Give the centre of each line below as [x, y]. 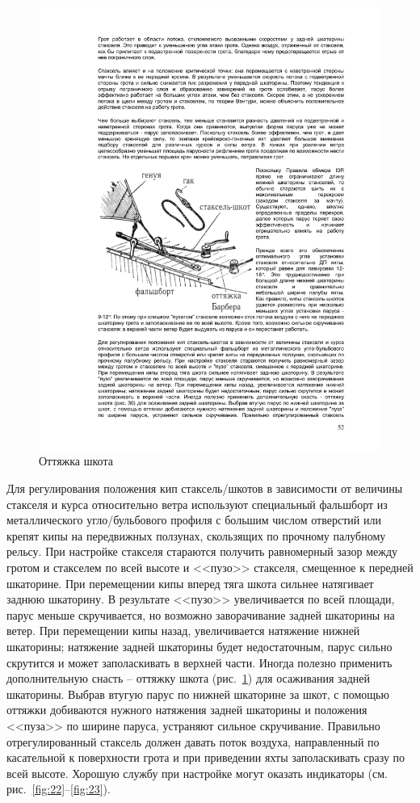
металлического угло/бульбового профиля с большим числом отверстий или [194, 520]
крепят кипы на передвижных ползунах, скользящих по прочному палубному [196, 535]
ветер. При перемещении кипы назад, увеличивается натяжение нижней [183, 631]
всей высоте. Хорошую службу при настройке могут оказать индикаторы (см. [197, 773]
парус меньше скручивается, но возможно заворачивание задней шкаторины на [201, 614]
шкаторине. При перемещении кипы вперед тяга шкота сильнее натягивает [190, 583]
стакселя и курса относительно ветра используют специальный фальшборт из [197, 504]
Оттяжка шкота [76, 461]
